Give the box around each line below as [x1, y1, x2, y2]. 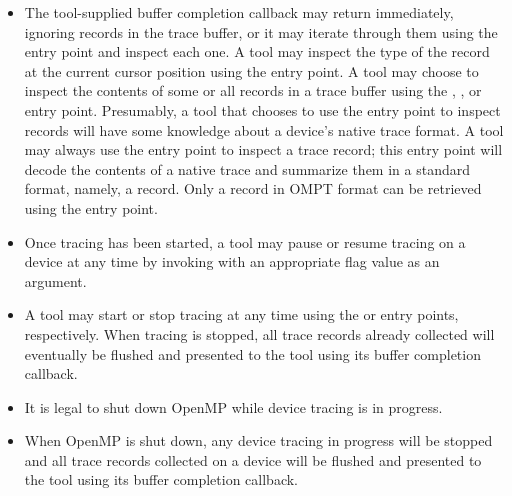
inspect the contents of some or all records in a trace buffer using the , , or [24, 80, 482, 101]
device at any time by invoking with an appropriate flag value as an [24, 251, 440, 272]
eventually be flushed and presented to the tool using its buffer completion [24, 343, 481, 364]
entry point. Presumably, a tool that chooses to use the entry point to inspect [24, 99, 501, 120]
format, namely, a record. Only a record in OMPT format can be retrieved [24, 178, 482, 199]
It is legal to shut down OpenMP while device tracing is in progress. [24, 396, 443, 417]
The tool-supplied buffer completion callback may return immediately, [24, 2, 454, 22]
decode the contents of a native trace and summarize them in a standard [24, 158, 470, 179]
